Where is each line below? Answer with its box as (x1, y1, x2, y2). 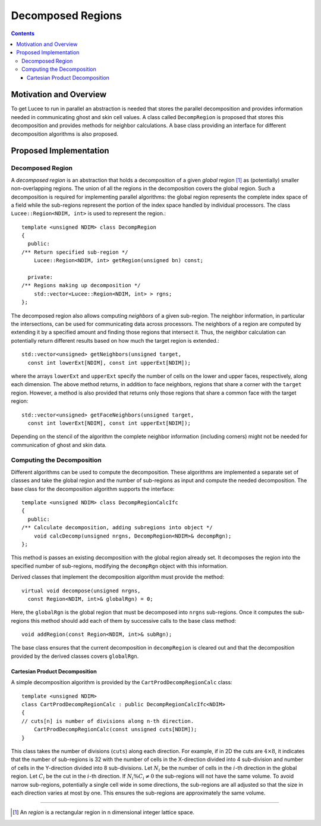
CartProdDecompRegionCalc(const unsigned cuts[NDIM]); (33, 726, 197, 733)
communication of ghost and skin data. (11, 441, 107, 448)
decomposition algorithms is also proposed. (11, 130, 119, 137)
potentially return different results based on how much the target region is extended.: (11, 337, 219, 344)
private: (27, 274, 53, 281)
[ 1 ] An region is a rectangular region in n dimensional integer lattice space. (12, 809, 194, 816)
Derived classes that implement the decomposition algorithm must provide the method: (11, 573, 225, 580)
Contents (11, 30, 35, 37)
